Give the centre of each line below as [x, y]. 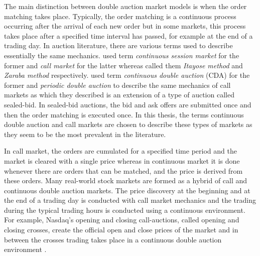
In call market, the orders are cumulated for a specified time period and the [120, 151]
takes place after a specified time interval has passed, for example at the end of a [128, 35]
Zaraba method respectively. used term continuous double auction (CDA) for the [127, 75]
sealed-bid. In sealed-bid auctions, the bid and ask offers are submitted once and [128, 104]
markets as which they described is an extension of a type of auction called [119, 95]
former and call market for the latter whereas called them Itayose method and [123, 65]
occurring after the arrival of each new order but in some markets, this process [125, 26]
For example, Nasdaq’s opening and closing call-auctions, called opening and [122, 220]
